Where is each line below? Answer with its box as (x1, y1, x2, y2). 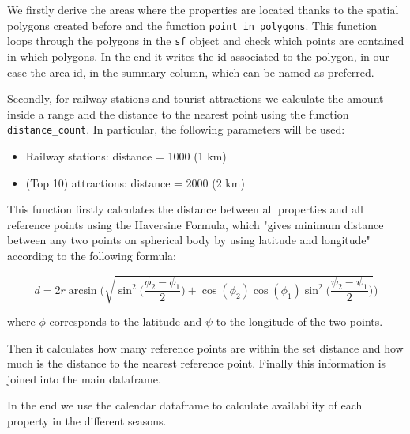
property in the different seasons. (7, 413, 167, 429)
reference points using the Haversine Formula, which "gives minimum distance (7, 216, 384, 232)
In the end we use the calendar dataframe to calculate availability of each (7, 397, 363, 413)
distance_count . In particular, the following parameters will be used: (7, 121, 345, 138)
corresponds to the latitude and (49, 313, 202, 330)
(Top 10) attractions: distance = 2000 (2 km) (25, 174, 245, 191)
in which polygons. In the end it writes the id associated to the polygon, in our (7, 47, 389, 64)
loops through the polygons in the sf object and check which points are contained (7, 32, 404, 49)
